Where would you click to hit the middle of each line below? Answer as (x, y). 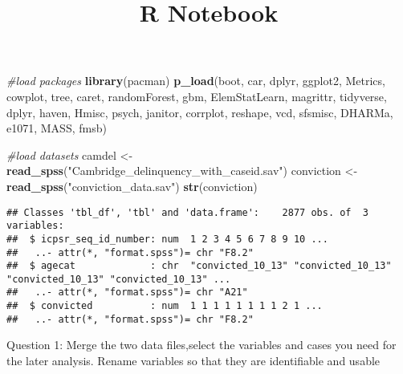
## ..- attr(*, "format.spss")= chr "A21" (127, 293)
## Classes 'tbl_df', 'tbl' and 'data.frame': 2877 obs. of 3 (188, 212)
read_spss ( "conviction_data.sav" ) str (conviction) (132, 186)
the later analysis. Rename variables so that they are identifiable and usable (193, 361)
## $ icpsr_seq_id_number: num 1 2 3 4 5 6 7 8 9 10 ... (167, 239)
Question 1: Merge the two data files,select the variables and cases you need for (201, 345)
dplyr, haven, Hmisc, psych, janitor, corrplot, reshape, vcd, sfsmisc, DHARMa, (200, 112)
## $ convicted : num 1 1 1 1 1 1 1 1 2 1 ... (165, 306)
